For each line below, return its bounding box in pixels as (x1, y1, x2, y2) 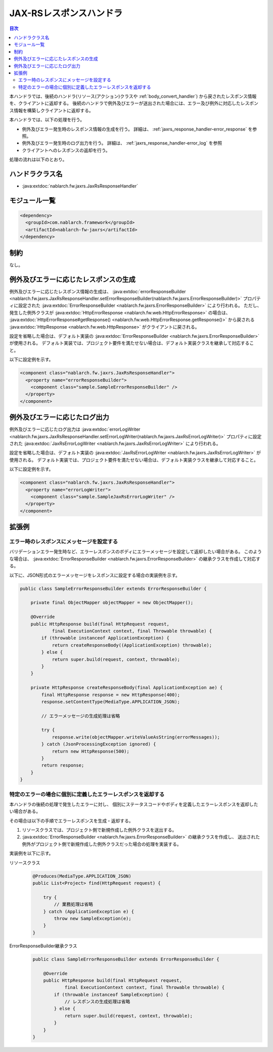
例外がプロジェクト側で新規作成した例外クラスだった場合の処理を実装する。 (22, 841, 181, 847)
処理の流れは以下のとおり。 (9, 157, 67, 163)
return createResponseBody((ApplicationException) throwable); (52, 642, 212, 648)
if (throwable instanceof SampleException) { (54, 991, 169, 997)
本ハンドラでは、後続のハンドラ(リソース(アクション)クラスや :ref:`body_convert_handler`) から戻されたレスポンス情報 (9, 94, 257, 100)
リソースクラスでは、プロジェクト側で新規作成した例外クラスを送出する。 (22, 827, 177, 833)
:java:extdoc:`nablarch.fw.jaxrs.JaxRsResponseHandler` (22, 183, 139, 189)
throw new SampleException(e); (54, 916, 131, 921)
